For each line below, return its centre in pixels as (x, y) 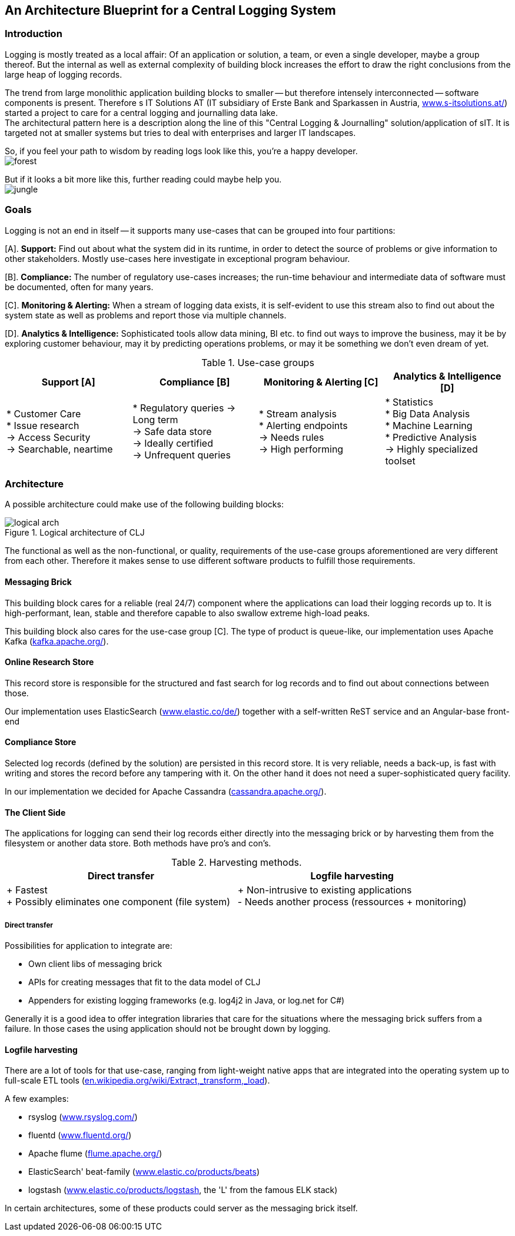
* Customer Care (44, 413)
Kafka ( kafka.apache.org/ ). (57, 641)
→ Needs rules (292, 437)
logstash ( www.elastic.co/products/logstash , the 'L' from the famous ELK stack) (183, 1190)
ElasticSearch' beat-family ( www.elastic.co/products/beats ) (144, 1172)
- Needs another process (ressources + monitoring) (352, 902)
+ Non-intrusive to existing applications (325, 890)
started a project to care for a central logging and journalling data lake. (142, 112)
